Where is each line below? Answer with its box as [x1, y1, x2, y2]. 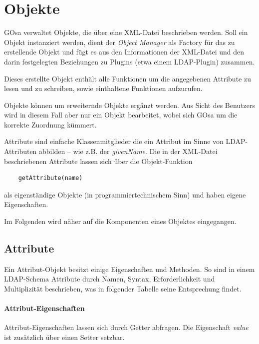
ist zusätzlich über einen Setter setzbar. [4, 332, 125, 342]
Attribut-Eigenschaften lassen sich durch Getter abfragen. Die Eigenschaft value [4, 322, 249, 332]
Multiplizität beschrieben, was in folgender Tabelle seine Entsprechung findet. [4, 283, 242, 294]
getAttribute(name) [18, 174, 83, 182]
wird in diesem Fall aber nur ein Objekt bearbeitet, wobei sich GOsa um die [4, 109, 238, 120]
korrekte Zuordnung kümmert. [4, 119, 97, 129]
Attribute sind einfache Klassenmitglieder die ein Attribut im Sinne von [4, 136, 224, 146]
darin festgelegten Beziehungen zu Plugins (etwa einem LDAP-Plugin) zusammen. [4, 56, 255, 66]
